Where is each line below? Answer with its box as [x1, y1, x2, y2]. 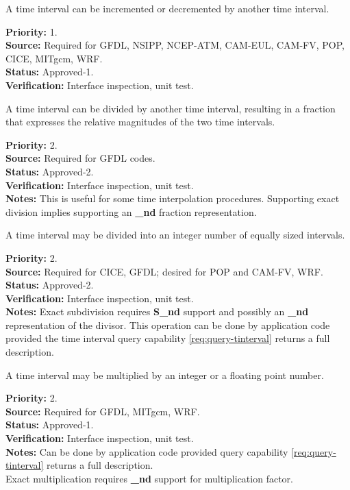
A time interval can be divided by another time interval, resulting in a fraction [5, 101, 336, 115]
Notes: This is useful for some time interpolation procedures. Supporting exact [5, 191, 340, 206]
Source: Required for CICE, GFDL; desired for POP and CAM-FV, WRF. [5, 264, 323, 278]
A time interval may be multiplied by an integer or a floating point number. [5, 367, 324, 382]
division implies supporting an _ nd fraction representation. [5, 204, 257, 219]
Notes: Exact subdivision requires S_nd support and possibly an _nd [5, 304, 309, 319]
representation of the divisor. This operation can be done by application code [5, 317, 330, 332]
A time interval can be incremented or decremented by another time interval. [5, 1, 329, 15]
